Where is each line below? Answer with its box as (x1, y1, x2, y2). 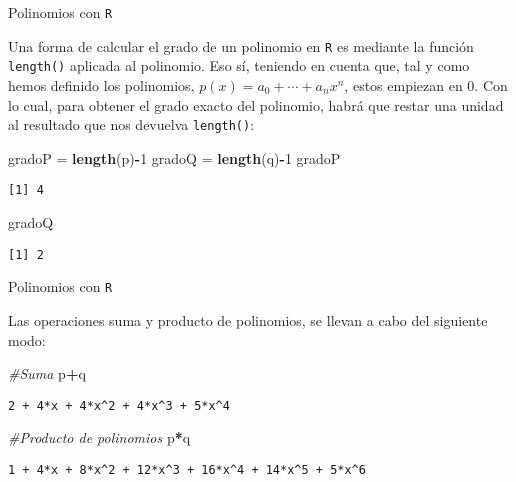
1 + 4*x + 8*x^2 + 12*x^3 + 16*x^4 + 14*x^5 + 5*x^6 (8, 463, 366, 477)
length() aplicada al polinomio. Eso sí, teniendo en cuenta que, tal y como (8, 55, 470, 76)
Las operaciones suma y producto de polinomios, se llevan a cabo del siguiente (8, 309, 488, 330)
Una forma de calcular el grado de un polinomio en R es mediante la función (8, 35, 474, 56)
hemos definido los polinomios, (8, 74, 195, 95)
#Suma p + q (8, 363, 86, 384)
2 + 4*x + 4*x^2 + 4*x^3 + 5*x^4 (8, 398, 230, 413)
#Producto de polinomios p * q (8, 427, 191, 448)
